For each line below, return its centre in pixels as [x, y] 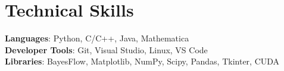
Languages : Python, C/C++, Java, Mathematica [97, 38]
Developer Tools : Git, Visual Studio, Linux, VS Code [106, 49]
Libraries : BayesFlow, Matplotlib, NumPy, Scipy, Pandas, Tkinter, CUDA [142, 61]
